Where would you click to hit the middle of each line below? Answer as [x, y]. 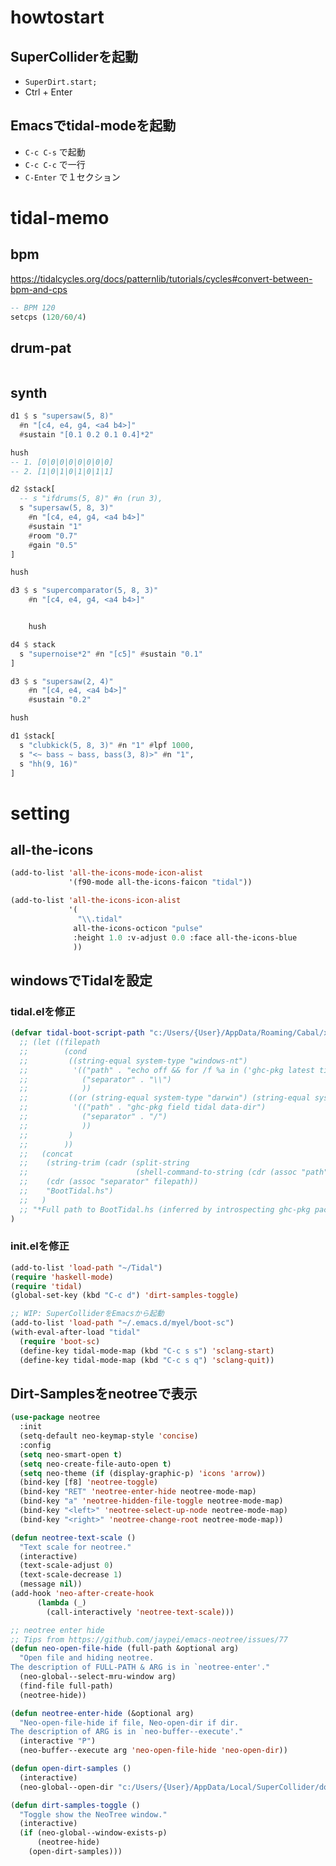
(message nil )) [51, 1584]
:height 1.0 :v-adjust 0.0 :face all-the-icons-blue [185, 937]
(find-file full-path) [66, 1686]
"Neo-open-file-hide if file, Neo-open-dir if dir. [129, 1722]
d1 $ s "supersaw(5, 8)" [62, 416]
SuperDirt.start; [61, 82]
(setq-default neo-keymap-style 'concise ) [109, 1436]
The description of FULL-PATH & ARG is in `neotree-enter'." [140, 1667]
